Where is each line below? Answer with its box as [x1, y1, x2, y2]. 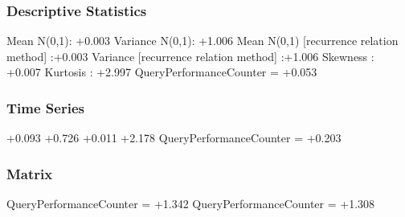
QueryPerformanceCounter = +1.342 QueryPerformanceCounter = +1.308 [6, 195, 375, 212]
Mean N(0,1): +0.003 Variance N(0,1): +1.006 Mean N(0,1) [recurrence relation [6, 32, 399, 49]
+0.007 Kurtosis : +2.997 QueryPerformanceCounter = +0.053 [6, 63, 317, 80]
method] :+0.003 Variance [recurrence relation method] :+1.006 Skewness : [6, 47, 374, 64]
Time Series [6, 97, 84, 117]
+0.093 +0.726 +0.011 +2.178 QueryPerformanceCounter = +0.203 [6, 129, 342, 146]
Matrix [6, 163, 53, 183]
